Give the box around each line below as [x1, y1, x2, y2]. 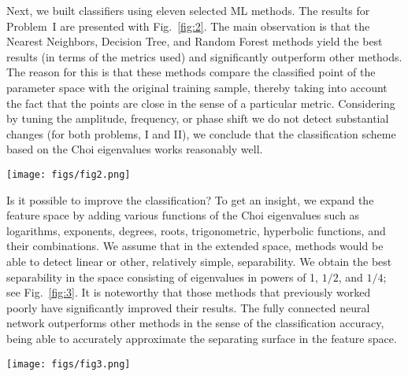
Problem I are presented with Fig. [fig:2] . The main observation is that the [6, 17, 370, 34]
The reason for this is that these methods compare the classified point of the [6, 64, 376, 80]
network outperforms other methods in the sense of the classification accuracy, [6, 315, 384, 331]
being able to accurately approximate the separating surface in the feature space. [6, 330, 397, 346]
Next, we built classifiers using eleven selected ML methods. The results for [6, 2, 370, 18]
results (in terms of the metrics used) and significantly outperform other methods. [6, 48, 402, 65]
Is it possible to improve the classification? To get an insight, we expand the [6, 191, 374, 208]
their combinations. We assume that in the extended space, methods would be [6, 238, 384, 254]
